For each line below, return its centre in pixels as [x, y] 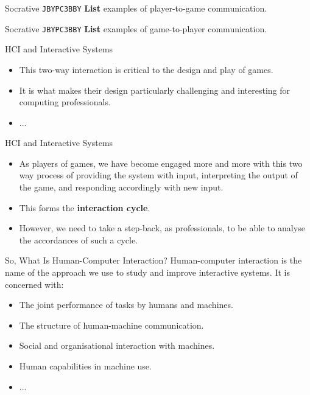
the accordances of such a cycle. [79, 239]
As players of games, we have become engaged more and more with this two [161, 163]
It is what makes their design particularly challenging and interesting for [155, 90]
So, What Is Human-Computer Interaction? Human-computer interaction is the [153, 260]
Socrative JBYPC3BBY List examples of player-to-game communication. [136, 8]
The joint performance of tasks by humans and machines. [126, 305]
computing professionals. [65, 102]
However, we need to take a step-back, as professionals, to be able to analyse [162, 228]
